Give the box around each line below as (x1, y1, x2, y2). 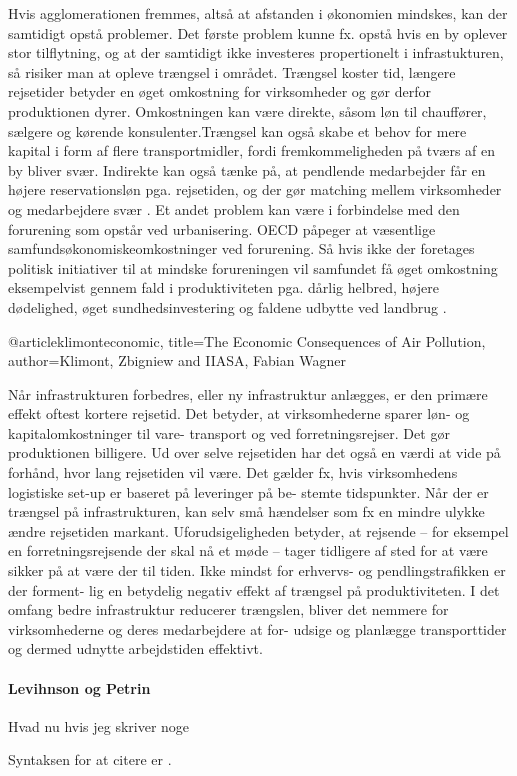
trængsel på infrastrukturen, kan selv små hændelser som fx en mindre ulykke (8, 501, 485, 522)
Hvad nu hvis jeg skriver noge (8, 715, 190, 736)
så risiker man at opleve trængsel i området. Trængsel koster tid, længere (8, 61, 456, 82)
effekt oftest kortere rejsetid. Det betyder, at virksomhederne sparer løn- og (8, 403, 470, 424)
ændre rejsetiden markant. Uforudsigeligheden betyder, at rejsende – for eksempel (8, 520, 509, 541)
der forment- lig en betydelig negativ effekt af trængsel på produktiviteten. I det (8, 579, 500, 600)
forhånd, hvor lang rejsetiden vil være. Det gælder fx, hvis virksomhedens (8, 462, 458, 483)
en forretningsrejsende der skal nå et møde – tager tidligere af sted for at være (8, 540, 488, 561)
